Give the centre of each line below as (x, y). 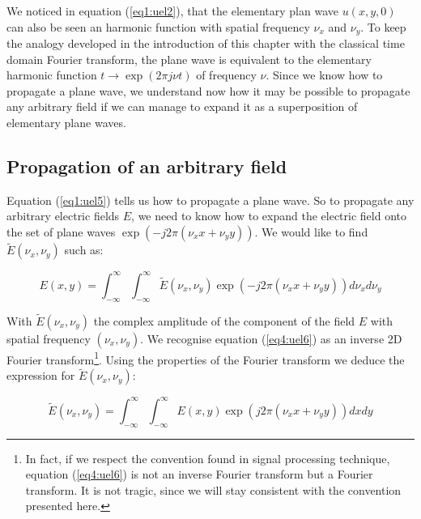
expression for (41, 375)
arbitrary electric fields (63, 216)
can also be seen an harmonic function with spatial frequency (158, 26)
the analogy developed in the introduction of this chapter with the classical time (206, 43)
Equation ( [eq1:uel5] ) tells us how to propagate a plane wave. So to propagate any (210, 200)
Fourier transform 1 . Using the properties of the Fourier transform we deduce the (206, 358)
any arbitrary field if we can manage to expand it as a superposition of (182, 106)
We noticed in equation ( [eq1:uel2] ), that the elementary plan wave (172, 11)
